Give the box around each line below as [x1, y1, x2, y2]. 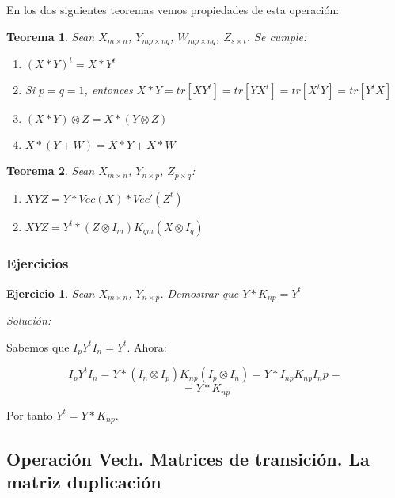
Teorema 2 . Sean [6, 162, 95, 179]
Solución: [6, 312, 51, 329]
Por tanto [6, 406, 53, 423]
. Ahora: [127, 338, 167, 355]
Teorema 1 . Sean [6, 28, 95, 44]
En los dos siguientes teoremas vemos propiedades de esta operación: [6, 2, 340, 17]
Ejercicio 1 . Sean [6, 284, 95, 301]
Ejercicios [6, 253, 69, 273]
